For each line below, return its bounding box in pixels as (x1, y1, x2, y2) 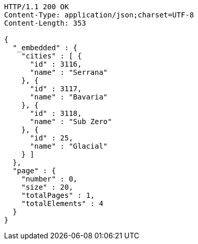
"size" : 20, (21, 183, 73, 191)
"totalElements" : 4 (21, 199, 103, 208)
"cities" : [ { (21, 52, 82, 60)
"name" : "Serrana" (30, 68, 108, 76)
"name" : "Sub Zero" (30, 117, 112, 126)
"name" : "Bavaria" (30, 93, 108, 101)
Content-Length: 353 (4, 19, 86, 27)
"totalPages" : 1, (21, 191, 95, 199)
